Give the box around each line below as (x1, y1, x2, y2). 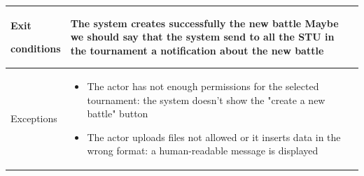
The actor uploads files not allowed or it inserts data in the (87, 129, 341, 144)
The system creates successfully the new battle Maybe (70, 15, 339, 30)
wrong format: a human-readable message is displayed (87, 143, 318, 158)
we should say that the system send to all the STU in (70, 29, 335, 44)
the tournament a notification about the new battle (70, 43, 324, 57)
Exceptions (10, 111, 57, 126)
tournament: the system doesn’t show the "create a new (87, 92, 325, 107)
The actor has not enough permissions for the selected (87, 78, 319, 93)
